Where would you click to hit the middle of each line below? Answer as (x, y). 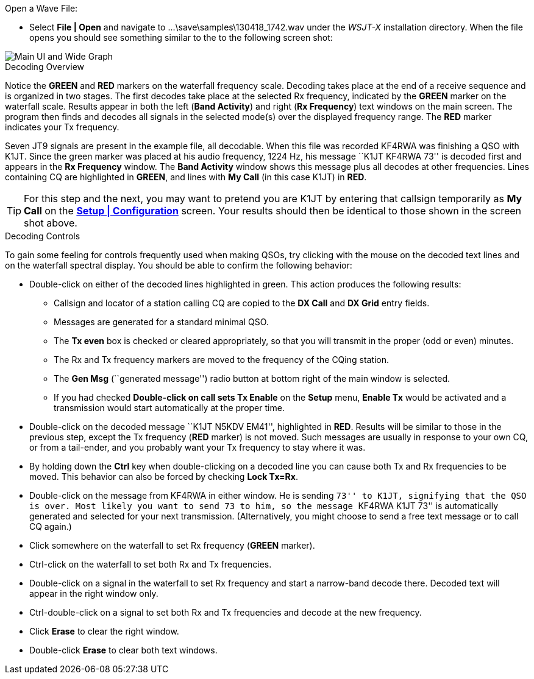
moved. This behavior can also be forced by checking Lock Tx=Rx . (164, 477)
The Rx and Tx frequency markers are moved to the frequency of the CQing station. (222, 360)
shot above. (51, 223)
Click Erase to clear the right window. (104, 631)
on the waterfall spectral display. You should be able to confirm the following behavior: (179, 265)
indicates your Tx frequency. (62, 127)
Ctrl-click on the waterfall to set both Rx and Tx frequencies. (151, 564)
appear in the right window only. (94, 593)
